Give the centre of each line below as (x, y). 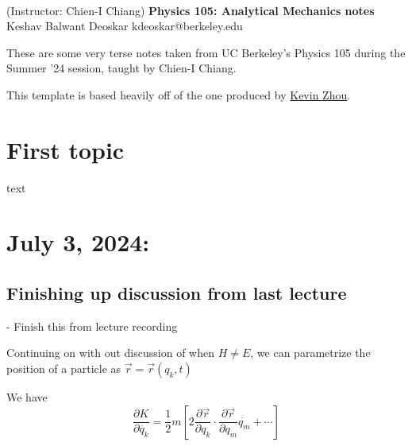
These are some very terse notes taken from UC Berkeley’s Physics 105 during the (206, 52)
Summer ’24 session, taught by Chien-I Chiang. (121, 68)
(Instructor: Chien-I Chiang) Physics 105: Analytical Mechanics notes (191, 10)
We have (27, 397)
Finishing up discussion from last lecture (177, 293)
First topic (65, 149)
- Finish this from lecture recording (92, 326)
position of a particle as (64, 368)
